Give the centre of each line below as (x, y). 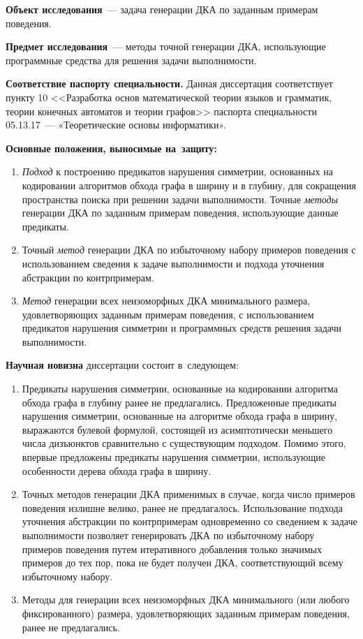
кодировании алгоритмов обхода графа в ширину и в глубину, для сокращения (189, 185)
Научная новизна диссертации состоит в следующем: (122, 365)
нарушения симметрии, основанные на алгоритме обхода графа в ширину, (180, 416)
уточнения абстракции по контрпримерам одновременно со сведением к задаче (190, 521)
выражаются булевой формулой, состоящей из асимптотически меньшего (177, 429)
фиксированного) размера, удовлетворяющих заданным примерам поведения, (186, 613)
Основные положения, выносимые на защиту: (111, 148)
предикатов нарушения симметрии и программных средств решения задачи (181, 328)
